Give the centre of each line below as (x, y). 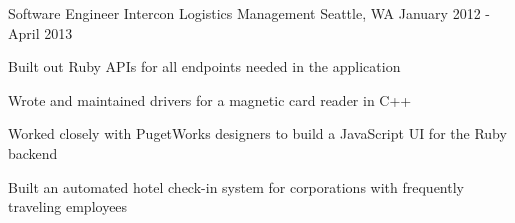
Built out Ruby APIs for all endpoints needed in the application (204, 66)
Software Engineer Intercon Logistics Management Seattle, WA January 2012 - (249, 13)
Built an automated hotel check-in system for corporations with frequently (236, 186)
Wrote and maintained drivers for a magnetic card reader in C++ (210, 99)
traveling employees (68, 206)
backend (33, 152)
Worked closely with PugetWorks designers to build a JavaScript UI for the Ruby (257, 133)
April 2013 (40, 32)
